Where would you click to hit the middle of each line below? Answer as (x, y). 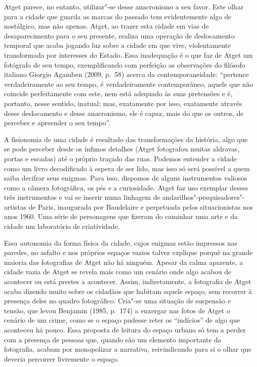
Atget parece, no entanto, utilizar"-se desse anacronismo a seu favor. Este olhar (124, 6)
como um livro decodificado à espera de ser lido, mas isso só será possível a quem (127, 168)
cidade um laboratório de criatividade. (62, 226)
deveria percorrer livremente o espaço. (62, 358)
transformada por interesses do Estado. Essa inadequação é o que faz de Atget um (128, 55)
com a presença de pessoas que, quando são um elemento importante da (113, 339)
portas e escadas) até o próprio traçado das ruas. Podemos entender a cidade (120, 158)
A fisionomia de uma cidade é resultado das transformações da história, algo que (126, 139)
